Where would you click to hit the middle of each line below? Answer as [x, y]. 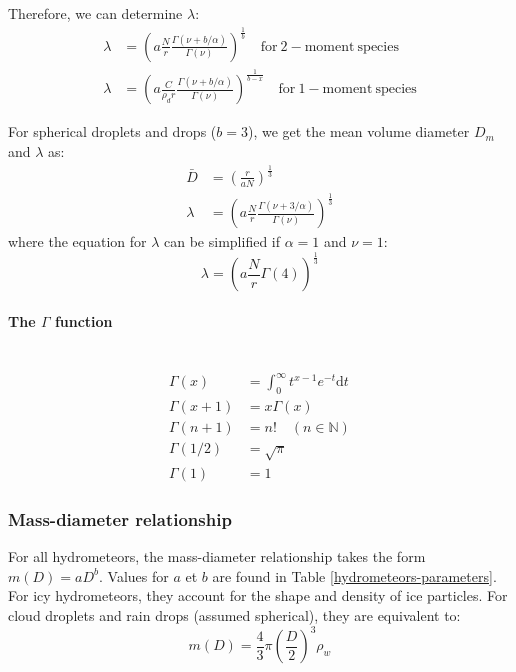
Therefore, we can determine [95, 13]
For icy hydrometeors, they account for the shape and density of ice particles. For [258, 595]
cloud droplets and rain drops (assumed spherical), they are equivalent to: [234, 614]
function [83, 320]
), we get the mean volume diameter [358, 131]
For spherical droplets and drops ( [112, 131]
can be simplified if [222, 241]
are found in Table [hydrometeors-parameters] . [354, 575]
